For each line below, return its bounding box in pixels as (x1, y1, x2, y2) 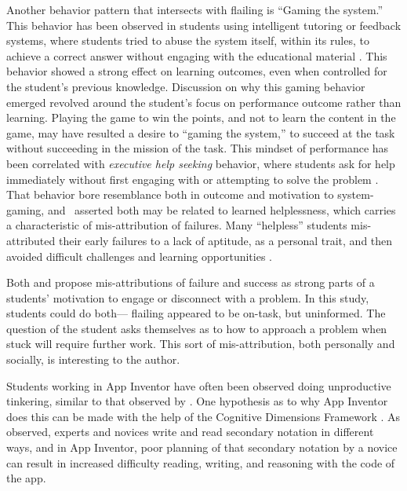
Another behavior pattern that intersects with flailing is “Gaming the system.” (6, 2, 383, 17)
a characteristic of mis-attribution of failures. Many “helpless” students (6, 217, 347, 233)
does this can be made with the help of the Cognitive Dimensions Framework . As (6, 408, 401, 424)
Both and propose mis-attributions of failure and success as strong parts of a (6, 274, 375, 291)
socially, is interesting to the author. (6, 351, 180, 368)
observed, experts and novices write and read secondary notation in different (6, 423, 374, 440)
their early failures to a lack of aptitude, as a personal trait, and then (58, 232, 393, 248)
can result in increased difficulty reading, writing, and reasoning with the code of (6, 454, 395, 471)
